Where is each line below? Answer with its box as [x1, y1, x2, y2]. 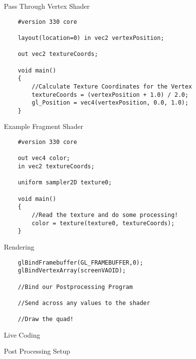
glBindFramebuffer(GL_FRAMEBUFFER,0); [18, 259, 143, 266]
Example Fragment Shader [4, 121, 84, 131]
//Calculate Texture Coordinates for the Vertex [32, 83, 192, 90]
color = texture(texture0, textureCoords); [32, 219, 175, 227]
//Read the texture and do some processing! [32, 211, 178, 218]
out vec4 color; [18, 155, 71, 162]
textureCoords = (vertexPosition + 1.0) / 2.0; [32, 91, 189, 98]
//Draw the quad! [18, 316, 74, 323]
